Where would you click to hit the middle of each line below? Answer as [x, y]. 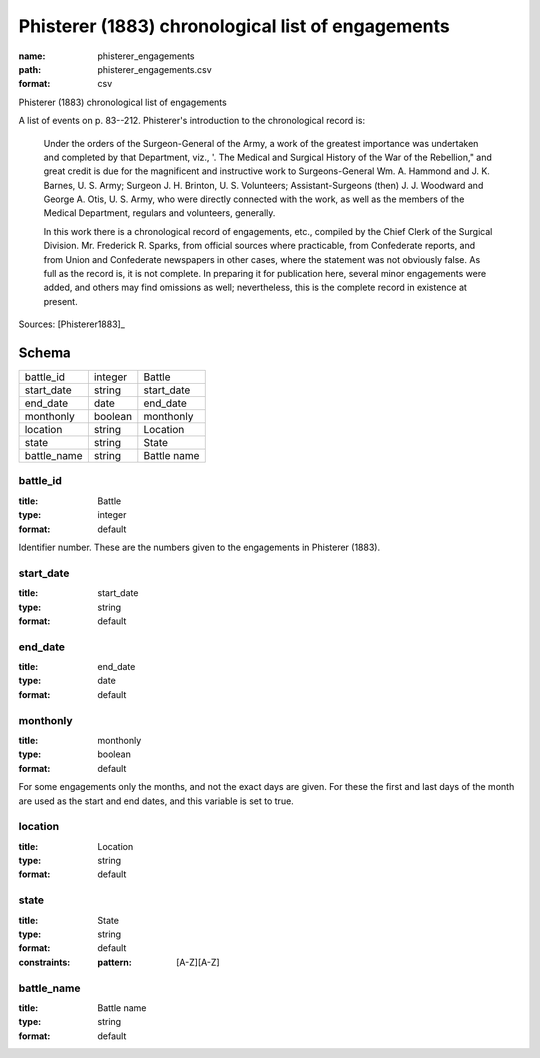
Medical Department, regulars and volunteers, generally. [159, 213]
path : [30, 69]
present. [61, 301]
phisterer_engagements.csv [154, 69]
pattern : [114, 962]
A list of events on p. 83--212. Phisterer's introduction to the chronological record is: [191, 121]
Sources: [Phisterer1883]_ [71, 324]
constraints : [44, 962]
